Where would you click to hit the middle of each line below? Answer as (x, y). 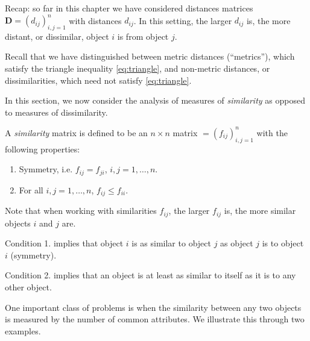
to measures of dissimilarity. (56, 112)
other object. (28, 287)
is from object (143, 36)
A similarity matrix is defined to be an (76, 132)
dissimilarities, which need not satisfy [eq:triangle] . (98, 80)
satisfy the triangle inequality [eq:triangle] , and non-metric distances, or (138, 68)
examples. (23, 330)
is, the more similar (260, 211)
